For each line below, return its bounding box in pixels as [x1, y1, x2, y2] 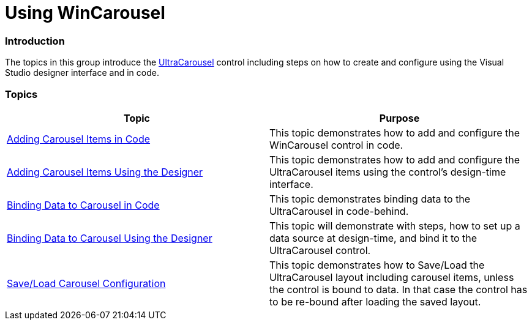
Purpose [379, 111, 420, 124]
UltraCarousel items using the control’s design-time [269, 165, 506, 178]
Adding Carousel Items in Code [7, 132, 151, 145]
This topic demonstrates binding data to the [269, 192, 471, 205]
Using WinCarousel [5, 2, 165, 23]
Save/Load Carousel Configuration [7, 277, 166, 290]
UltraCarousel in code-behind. [269, 204, 409, 217]
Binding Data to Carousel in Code [7, 198, 160, 211]
